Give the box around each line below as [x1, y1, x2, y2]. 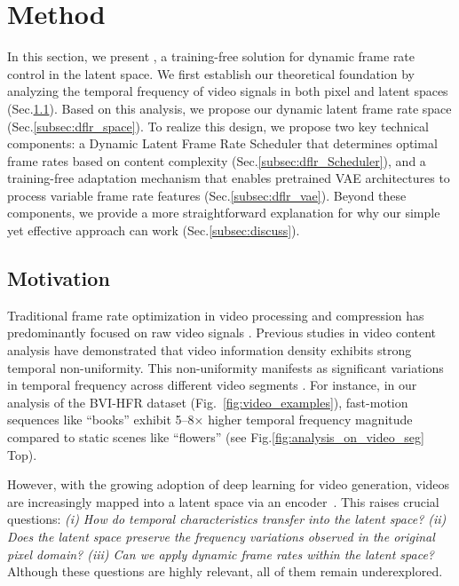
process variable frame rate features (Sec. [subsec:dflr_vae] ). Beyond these [7, 186, 407, 204]
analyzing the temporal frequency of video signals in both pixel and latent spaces [7, 82, 448, 100]
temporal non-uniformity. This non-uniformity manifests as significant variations [7, 358, 444, 376]
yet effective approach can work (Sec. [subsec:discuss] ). [7, 221, 300, 240]
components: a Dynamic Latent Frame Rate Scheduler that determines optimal [7, 134, 438, 153]
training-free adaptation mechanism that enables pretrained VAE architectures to [7, 169, 450, 187]
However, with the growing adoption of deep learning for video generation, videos [7, 475, 450, 494]
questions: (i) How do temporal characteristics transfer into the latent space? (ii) [7, 510, 447, 528]
